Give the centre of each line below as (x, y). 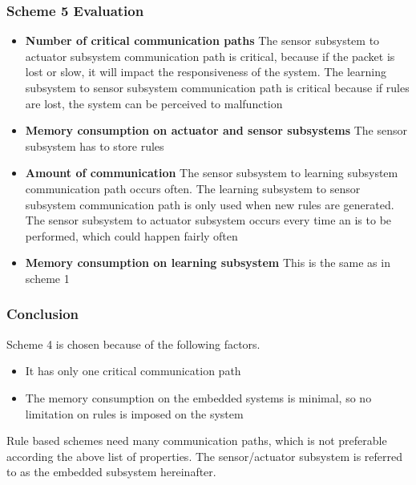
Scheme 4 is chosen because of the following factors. (133, 344)
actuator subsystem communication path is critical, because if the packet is (210, 56)
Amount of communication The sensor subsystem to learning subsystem (212, 173)
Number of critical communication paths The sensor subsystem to (202, 40)
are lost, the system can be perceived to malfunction (154, 103)
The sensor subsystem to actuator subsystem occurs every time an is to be (208, 220)
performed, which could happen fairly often (131, 235)
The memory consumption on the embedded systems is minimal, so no (198, 397)
